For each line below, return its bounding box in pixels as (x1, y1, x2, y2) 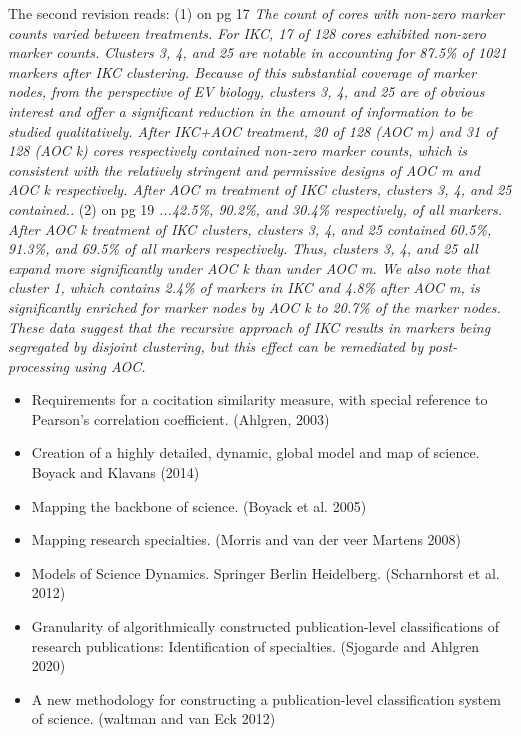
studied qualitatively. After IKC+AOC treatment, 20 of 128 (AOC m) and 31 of (8, 120, 497, 141)
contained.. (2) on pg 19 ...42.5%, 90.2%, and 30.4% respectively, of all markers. (8, 198, 503, 219)
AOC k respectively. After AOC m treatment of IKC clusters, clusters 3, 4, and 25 (8, 179, 512, 200)
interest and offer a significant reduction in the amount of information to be (8, 100, 473, 121)
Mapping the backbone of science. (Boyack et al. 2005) (31, 495, 367, 516)
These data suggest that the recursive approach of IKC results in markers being (8, 316, 491, 337)
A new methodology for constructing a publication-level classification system (31, 688, 501, 709)
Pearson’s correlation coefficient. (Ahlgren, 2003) (31, 408, 330, 429)
